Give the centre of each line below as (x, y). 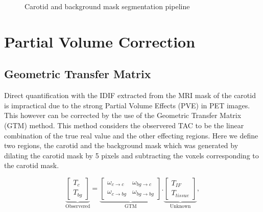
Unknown (180, 206)
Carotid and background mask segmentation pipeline (107, 6)
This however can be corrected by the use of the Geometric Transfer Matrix (123, 115)
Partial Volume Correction (100, 41)
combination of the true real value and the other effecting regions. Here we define (131, 135)
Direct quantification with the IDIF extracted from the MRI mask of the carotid (130, 95)
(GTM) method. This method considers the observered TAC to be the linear (124, 125)
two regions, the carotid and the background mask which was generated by (121, 145)
